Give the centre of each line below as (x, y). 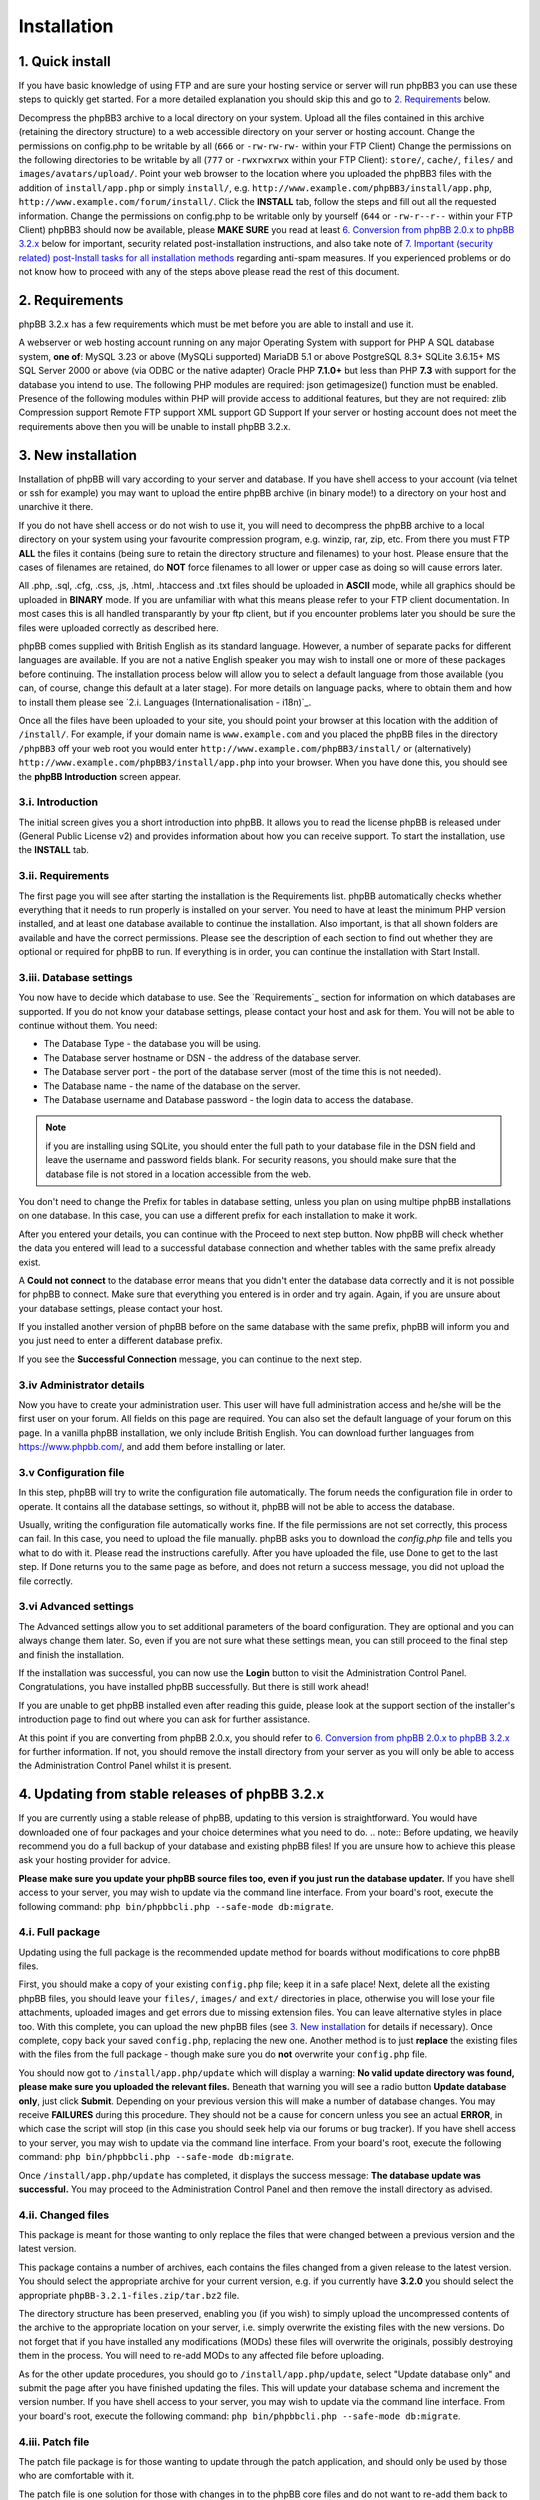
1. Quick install (64, 61)
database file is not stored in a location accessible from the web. (178, 1174)
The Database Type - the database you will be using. (152, 1044)
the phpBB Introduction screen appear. (100, 776)
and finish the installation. (71, 1654)
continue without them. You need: (88, 1026)
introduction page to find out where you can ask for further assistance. (164, 1719)
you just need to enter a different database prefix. (121, 1341)
